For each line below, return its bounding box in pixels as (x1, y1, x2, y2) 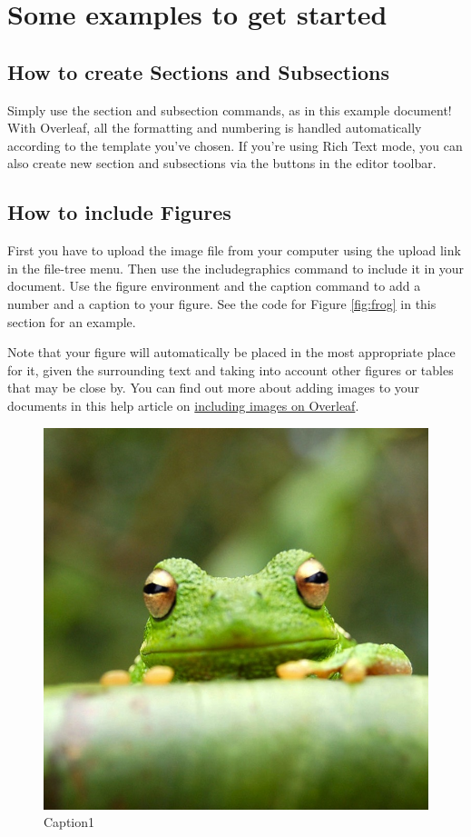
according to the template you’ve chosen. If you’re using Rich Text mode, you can (7, 135, 463, 154)
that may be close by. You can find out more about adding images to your (7, 378, 420, 397)
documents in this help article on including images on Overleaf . (7, 395, 359, 414)
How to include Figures (7, 198, 231, 226)
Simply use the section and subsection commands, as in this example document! (7, 100, 452, 119)
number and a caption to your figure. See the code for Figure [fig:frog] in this (7, 294, 437, 313)
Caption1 (44, 812, 95, 832)
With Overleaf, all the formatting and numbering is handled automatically (7, 118, 422, 137)
